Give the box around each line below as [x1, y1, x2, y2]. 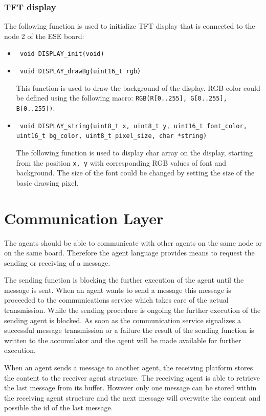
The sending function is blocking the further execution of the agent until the [4, 274, 244, 285]
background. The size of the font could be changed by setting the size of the [16, 167, 255, 178]
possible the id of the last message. [4, 402, 113, 413]
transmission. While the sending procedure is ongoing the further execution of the [4, 305, 261, 315]
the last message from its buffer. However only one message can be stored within [4, 382, 257, 393]
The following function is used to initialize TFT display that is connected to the [4, 21, 255, 31]
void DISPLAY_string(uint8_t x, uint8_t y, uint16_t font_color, [19, 122, 247, 130]
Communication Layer [4, 207, 164, 228]
